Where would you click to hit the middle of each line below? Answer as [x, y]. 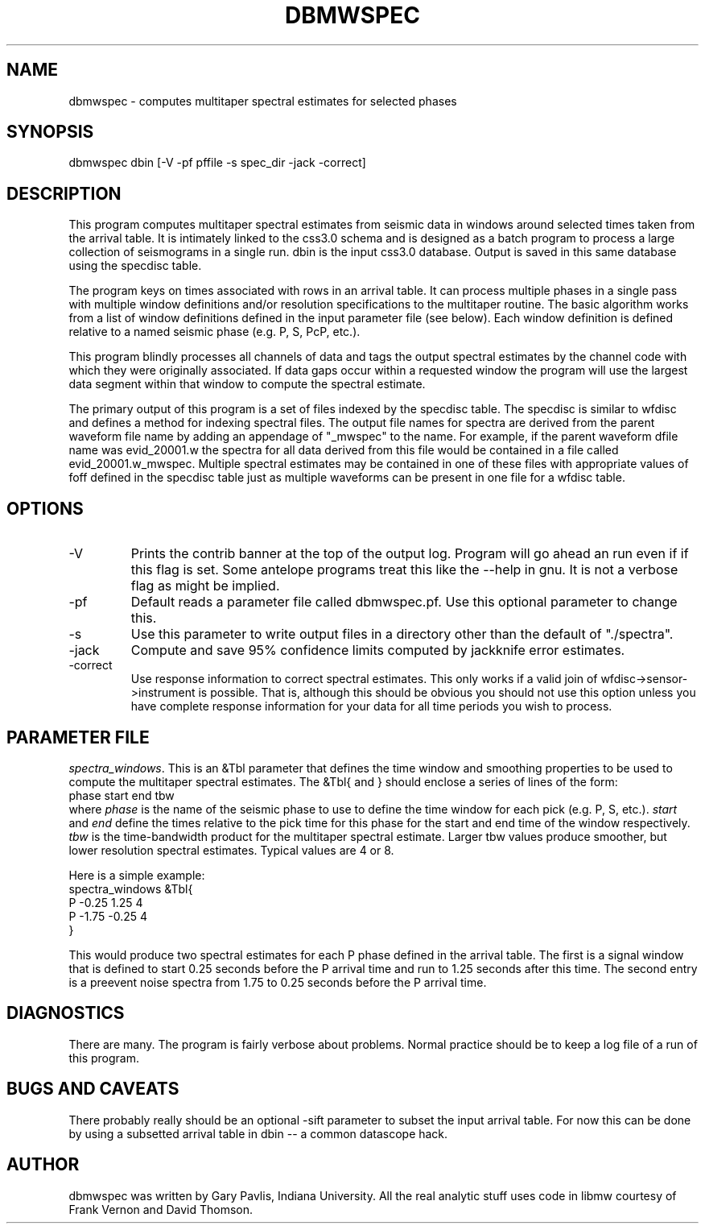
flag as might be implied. [205, 586]
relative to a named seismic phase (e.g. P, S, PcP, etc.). [214, 332]
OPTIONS [45, 508]
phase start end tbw [122, 795]
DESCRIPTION [64, 193]
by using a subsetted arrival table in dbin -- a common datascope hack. [258, 1133]
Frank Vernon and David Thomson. [161, 1209]
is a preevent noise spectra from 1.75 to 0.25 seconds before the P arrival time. [278, 982]
